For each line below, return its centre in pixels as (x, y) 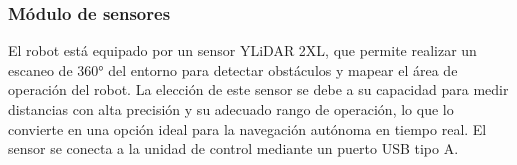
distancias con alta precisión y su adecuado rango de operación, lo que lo (231, 109)
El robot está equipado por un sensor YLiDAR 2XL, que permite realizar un (242, 50)
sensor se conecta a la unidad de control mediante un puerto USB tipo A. (233, 148)
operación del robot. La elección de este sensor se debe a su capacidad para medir (258, 89)
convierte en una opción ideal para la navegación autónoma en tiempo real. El (247, 128)
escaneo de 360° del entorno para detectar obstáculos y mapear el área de (233, 69)
